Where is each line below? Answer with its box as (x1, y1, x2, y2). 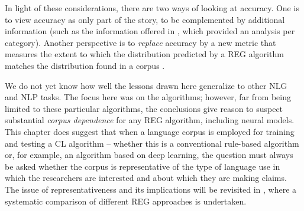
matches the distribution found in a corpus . (5, 59, 165, 71)
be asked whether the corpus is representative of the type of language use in (5, 160, 280, 172)
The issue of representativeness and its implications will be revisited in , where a (5, 183, 297, 195)
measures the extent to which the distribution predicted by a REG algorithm (5, 48, 284, 60)
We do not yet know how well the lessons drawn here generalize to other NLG (5, 79, 287, 91)
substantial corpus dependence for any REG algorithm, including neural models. (5, 114, 295, 126)
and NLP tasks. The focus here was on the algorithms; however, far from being (5, 91, 291, 103)
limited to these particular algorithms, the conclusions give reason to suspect (5, 102, 283, 114)
